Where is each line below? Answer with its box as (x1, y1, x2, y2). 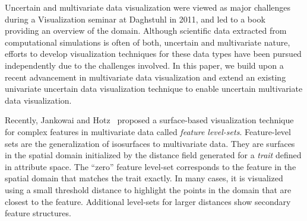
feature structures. (5, 207, 71, 219)
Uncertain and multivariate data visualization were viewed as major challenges (5, 1, 291, 13)
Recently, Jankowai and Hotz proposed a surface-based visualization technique (5, 114, 294, 126)
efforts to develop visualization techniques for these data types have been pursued (5, 47, 302, 60)
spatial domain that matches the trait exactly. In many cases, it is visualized (5, 172, 283, 184)
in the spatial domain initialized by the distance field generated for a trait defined (5, 149, 302, 161)
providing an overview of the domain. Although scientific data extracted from (5, 24, 287, 37)
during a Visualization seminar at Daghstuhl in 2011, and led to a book (5, 12, 265, 25)
